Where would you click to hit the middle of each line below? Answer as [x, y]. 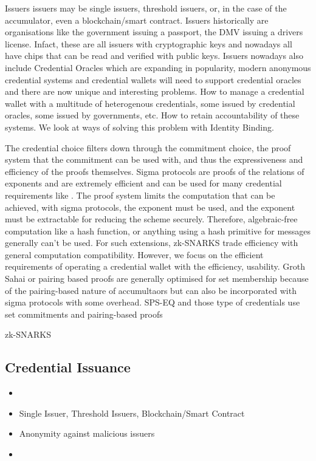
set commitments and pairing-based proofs [84, 314]
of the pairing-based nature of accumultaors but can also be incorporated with [151, 290]
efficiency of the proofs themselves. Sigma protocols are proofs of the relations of [155, 171]
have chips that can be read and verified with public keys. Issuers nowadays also [154, 56]
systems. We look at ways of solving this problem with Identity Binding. [139, 127]
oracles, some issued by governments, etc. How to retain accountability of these [152, 115]
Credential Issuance [68, 367]
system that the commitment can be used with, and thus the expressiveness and [154, 159]
